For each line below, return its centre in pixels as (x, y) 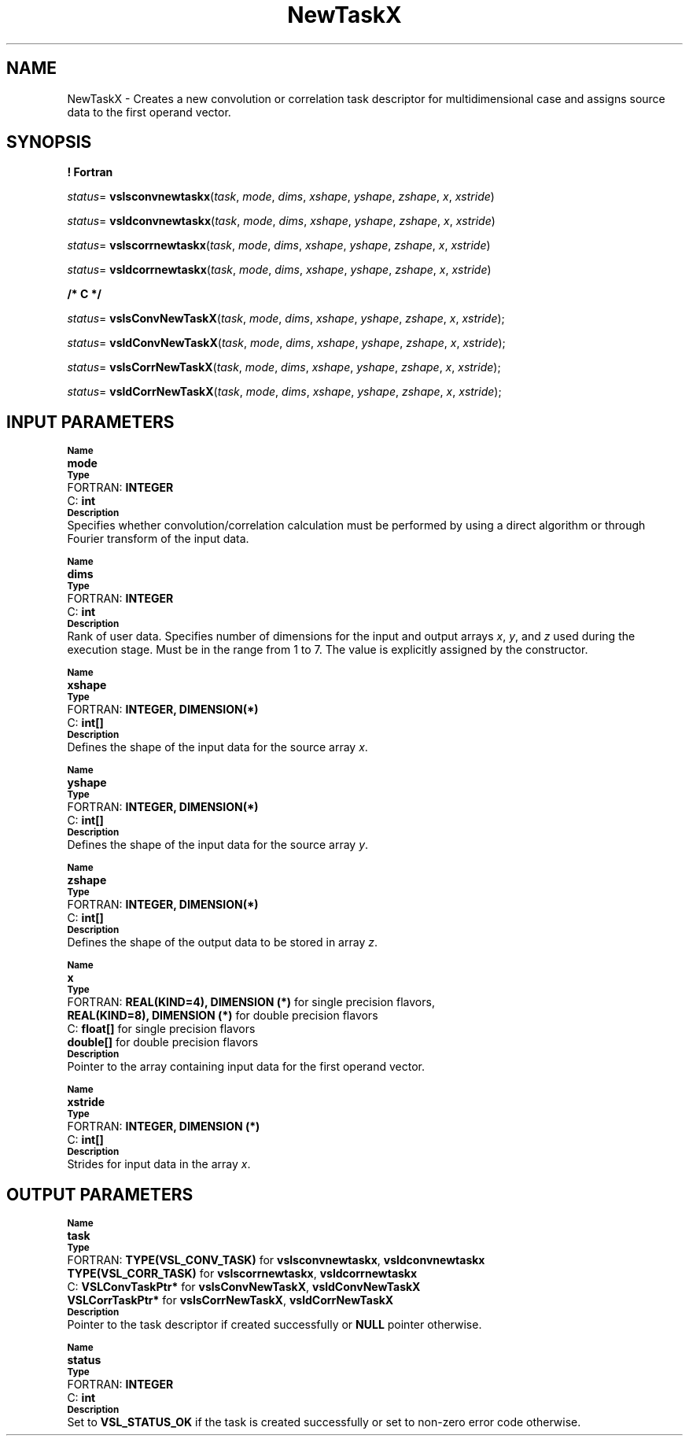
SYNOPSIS (49, 142)
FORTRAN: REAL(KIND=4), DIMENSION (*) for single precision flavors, (251, 1002)
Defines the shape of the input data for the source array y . (218, 845)
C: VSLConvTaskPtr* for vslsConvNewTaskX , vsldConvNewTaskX (244, 1287)
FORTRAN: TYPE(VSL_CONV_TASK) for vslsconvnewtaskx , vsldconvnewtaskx (276, 1260)
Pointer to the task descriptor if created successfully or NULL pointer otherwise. (274, 1325)
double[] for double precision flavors (163, 1042)
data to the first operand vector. (149, 112)
